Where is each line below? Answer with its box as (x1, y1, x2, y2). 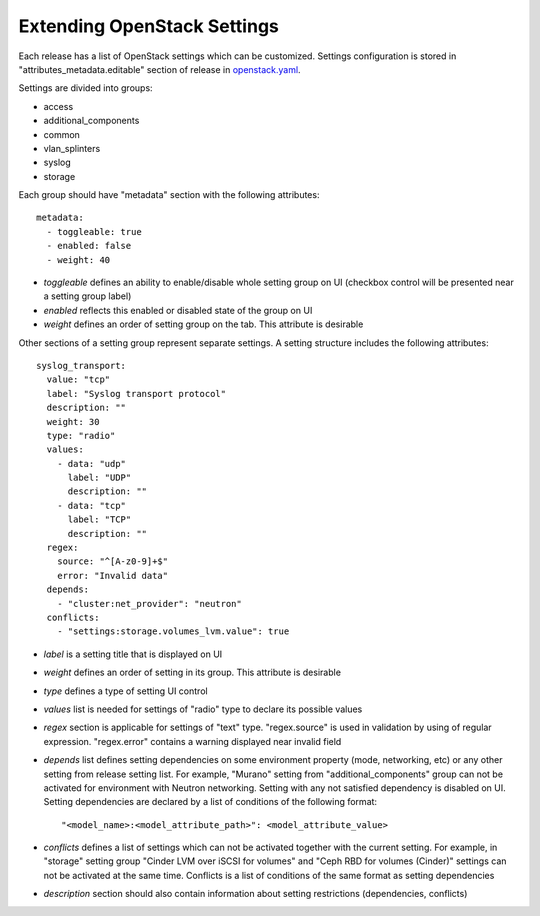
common (43, 128, 80, 140)
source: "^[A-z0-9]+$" (56, 556, 169, 567)
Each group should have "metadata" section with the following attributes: (18, 189, 320, 201)
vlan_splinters (43, 142, 101, 154)
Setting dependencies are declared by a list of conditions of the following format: (43, 796, 378, 808)
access (43, 100, 74, 112)
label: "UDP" (67, 472, 132, 484)
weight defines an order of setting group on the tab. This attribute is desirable (43, 318, 364, 330)
